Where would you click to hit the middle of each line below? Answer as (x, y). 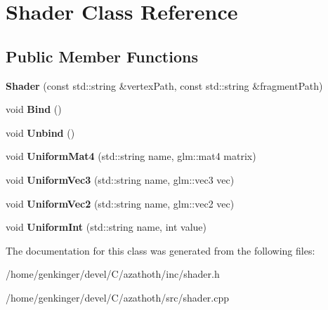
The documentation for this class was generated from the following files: (160, 250)
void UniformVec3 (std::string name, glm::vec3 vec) (120, 179)
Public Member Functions (102, 56)
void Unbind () (40, 132)
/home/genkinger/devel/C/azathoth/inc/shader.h (113, 274)
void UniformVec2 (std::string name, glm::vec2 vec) (120, 203)
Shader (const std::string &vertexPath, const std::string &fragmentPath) (164, 85)
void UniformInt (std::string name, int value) (106, 227)
